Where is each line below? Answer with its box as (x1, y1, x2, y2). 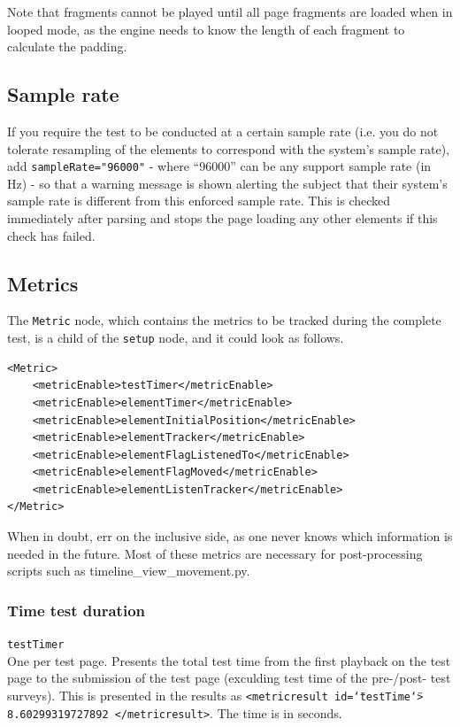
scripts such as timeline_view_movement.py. (7, 561, 250, 580)
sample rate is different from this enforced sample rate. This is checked (7, 191, 391, 210)
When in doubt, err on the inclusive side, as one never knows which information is (7, 527, 453, 545)
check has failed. (7, 226, 96, 244)
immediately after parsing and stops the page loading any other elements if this (7, 209, 438, 228)
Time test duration (7, 599, 146, 621)
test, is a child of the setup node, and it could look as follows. (7, 329, 344, 347)
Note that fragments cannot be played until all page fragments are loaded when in (7, 3, 453, 20)
